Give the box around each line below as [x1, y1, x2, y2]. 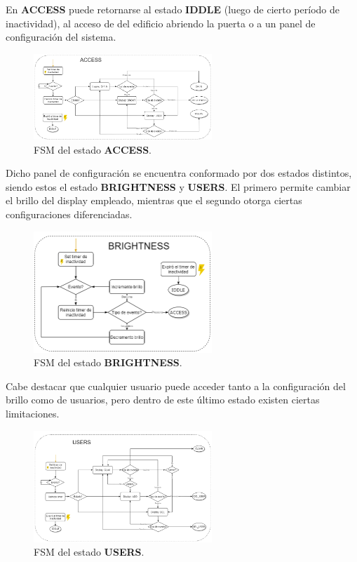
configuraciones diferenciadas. [6, 207, 133, 222]
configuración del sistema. [6, 29, 116, 44]
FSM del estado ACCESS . [34, 142, 151, 156]
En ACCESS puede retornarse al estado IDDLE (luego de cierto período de [6, 2, 339, 16]
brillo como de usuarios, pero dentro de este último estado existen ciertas [6, 392, 320, 407]
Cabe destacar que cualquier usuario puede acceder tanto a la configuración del [6, 378, 346, 393]
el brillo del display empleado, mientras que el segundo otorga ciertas [6, 193, 302, 208]
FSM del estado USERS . [34, 544, 144, 559]
